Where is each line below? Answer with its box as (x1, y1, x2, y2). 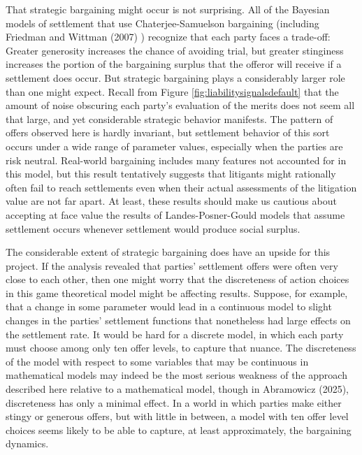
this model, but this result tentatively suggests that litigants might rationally (6, 166, 336, 181)
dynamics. (6, 436, 49, 451)
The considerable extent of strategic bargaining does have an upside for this (6, 245, 331, 259)
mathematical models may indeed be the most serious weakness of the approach (6, 368, 347, 382)
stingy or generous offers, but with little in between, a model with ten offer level (6, 409, 349, 424)
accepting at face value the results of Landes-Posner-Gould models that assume (6, 207, 345, 222)
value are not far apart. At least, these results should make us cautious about (6, 194, 337, 208)
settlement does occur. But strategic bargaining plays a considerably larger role (6, 70, 345, 85)
